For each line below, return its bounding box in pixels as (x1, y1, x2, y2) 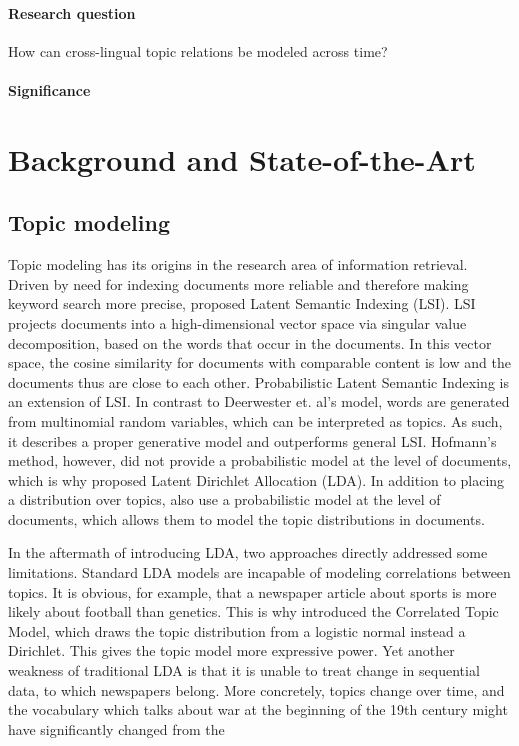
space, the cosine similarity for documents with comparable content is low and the (8, 352, 511, 373)
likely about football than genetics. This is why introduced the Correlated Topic (8, 601, 499, 622)
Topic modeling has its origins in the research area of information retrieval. (8, 254, 468, 275)
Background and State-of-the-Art (8, 138, 476, 179)
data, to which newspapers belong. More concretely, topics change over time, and (8, 679, 505, 700)
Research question (8, 2, 136, 23)
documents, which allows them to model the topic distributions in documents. (8, 508, 485, 529)
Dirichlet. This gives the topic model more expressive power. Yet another (8, 640, 455, 661)
